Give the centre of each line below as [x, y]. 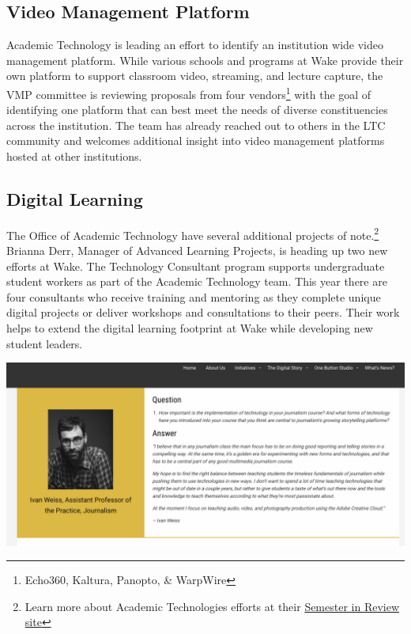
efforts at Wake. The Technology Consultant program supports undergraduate [196, 266]
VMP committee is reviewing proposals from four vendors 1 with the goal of [189, 93]
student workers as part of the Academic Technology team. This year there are [197, 281]
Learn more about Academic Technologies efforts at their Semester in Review [212, 606]
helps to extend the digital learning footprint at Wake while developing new [190, 328]
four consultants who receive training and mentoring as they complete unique [194, 296]
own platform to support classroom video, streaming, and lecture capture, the [195, 76]
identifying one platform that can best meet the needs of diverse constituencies [197, 110]
